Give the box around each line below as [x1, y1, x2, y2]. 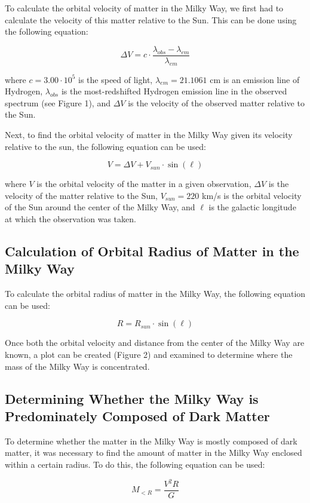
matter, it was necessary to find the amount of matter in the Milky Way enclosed [5, 446, 302, 459]
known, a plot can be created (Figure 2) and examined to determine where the [5, 348, 293, 360]
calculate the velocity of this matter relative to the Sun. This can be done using [5, 13, 297, 26]
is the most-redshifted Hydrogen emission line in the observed [61, 85, 287, 97]
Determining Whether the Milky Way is [5, 389, 259, 407]
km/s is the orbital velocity [202, 189, 302, 201]
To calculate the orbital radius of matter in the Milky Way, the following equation [5, 287, 306, 300]
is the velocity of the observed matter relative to [128, 96, 305, 109]
